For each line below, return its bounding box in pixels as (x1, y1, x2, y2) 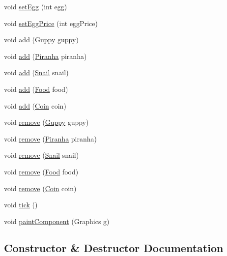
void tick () (4, 199, 38, 210)
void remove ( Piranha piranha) (4, 133, 97, 143)
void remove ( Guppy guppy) (4, 117, 89, 127)
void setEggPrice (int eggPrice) (4, 18, 98, 28)
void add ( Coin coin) (4, 100, 66, 111)
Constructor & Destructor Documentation (4, 240, 224, 255)
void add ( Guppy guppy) (4, 34, 79, 45)
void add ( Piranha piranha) (4, 51, 87, 61)
